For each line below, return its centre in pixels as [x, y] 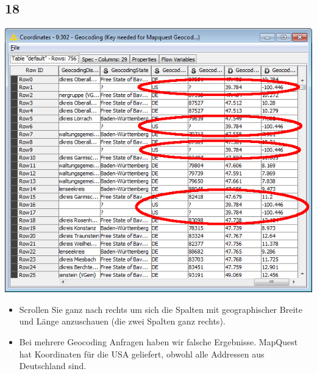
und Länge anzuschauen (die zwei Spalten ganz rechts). [122, 321]
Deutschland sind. [53, 366]
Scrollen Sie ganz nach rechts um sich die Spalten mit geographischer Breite [161, 309]
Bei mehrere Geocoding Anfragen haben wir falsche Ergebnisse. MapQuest [158, 341]
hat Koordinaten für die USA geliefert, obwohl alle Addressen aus [142, 354]
